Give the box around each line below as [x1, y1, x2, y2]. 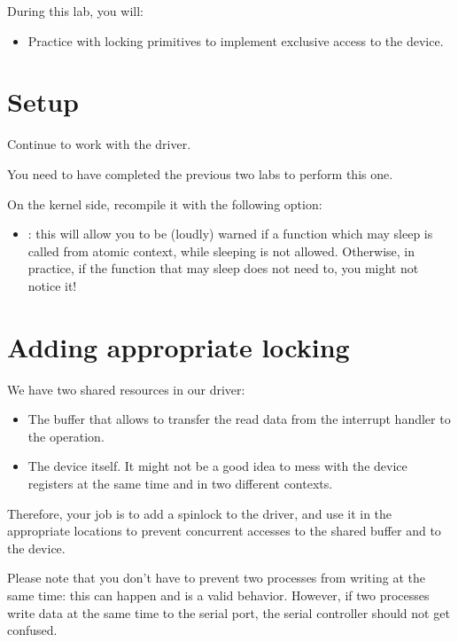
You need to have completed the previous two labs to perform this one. [7, 164, 393, 183]
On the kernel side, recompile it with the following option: [7, 194, 322, 213]
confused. [7, 621, 58, 639]
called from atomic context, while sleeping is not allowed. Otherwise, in [27, 241, 415, 260]
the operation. [27, 427, 105, 445]
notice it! [27, 276, 77, 294]
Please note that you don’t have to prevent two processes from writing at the [7, 568, 425, 587]
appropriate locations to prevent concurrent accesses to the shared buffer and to [7, 521, 441, 540]
